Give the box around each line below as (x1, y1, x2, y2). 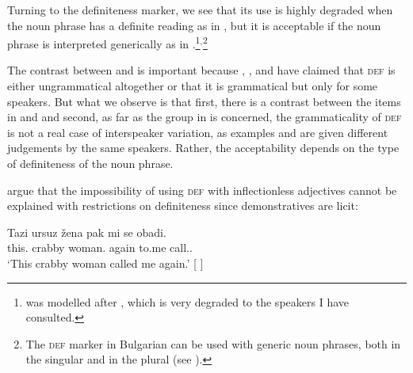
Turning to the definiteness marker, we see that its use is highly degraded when (7, 2, 393, 17)
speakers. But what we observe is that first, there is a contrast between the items (7, 93, 401, 109)
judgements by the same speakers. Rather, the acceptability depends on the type (7, 139, 400, 156)
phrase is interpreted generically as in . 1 (7, 33, 201, 51)
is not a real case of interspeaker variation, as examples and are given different (7, 124, 388, 140)
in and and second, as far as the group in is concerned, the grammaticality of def (7, 108, 402, 125)
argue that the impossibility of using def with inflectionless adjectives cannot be (7, 181, 397, 198)
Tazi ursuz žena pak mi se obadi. (7, 223, 166, 240)
